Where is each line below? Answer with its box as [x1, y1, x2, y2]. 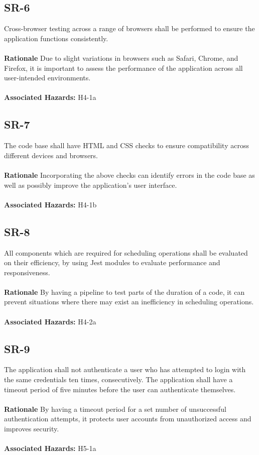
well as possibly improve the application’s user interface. [4, 179, 177, 190]
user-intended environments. [4, 72, 91, 83]
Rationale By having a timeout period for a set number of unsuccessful [4, 403, 226, 414]
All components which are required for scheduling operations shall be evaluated [4, 247, 248, 258]
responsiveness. [4, 267, 50, 277]
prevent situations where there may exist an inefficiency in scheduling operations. [4, 296, 254, 307]
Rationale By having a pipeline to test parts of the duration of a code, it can [4, 286, 245, 297]
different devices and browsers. [4, 150, 98, 160]
